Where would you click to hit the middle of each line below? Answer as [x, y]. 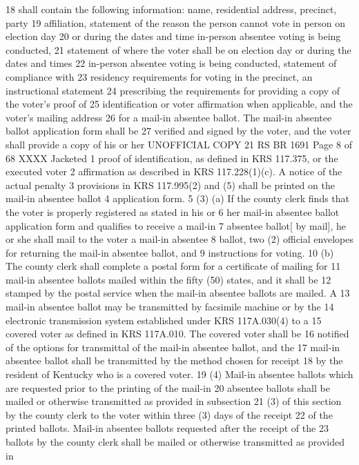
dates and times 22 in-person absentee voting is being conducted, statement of [171, 63]
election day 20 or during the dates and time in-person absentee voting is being [173, 36]
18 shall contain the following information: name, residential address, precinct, [171, 9]
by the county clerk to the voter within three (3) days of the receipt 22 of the [169, 414]
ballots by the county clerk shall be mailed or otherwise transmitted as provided [175, 442]
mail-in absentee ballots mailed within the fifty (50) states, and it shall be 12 [168, 279]
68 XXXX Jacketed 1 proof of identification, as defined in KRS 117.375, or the [172, 158]
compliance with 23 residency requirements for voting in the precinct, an [159, 76]
